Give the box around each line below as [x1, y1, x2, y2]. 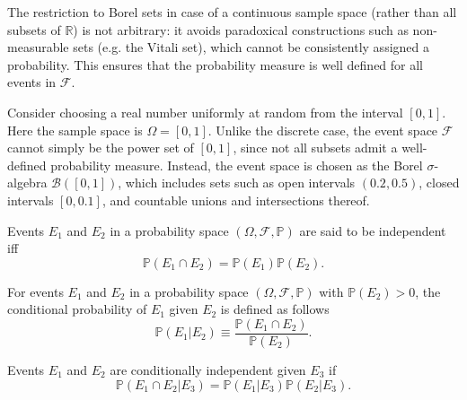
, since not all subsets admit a [233, 138, 398, 157]
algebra [7, 173, 48, 192]
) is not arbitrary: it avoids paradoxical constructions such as [73, 20, 409, 39]
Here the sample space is [7, 120, 143, 139]
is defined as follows [220, 300, 330, 318]
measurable [7, 38, 69, 57]
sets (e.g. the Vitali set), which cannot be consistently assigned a [73, 38, 429, 57]
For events [7, 282, 64, 300]
